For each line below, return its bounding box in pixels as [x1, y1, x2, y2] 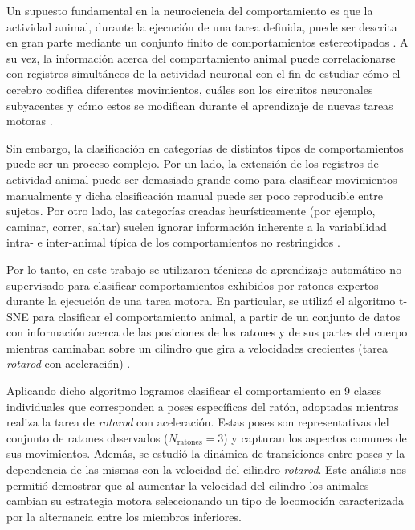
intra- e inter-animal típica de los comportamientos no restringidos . [6, 234, 340, 251]
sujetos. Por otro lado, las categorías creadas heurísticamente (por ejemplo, [6, 202, 376, 219]
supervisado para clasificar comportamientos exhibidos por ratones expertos [6, 276, 379, 293]
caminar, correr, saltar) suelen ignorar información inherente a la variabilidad [6, 218, 387, 234]
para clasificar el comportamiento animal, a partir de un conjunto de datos [32, 308, 401, 324]
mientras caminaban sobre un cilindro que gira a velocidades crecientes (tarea [6, 339, 388, 356]
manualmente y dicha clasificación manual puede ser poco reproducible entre [6, 186, 383, 203]
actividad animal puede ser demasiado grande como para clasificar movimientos [6, 170, 397, 187]
